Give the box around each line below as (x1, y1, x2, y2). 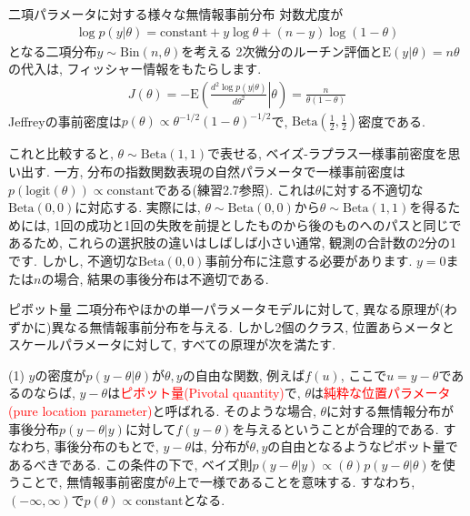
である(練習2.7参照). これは (154, 179, 315, 198)
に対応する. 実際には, (75, 197, 201, 217)
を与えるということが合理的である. (232, 419, 439, 438)
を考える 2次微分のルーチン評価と (181, 41, 383, 60)
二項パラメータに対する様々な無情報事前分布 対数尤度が (8, 5, 344, 23)
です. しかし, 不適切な (8, 250, 139, 269)
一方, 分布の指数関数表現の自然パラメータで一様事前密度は (54, 161, 405, 180)
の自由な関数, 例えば (182, 365, 305, 384)
